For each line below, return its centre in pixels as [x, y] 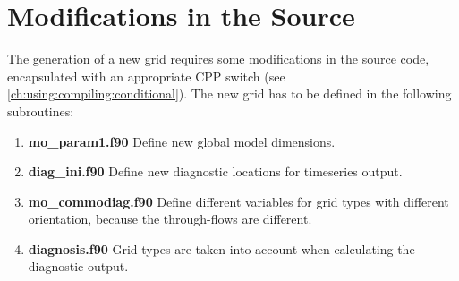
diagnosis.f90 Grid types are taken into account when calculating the [221, 248]
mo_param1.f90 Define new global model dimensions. [182, 141]
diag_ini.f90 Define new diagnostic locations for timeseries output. [215, 171]
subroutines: [41, 111]
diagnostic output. [78, 266]
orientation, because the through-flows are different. [170, 219]
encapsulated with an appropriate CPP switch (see [146, 76]
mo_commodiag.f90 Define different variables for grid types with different [238, 201]
